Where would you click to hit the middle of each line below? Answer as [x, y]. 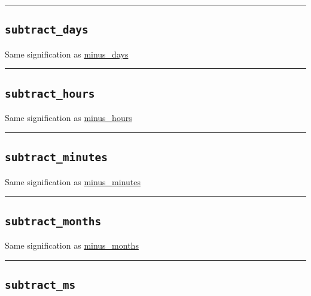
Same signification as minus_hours [68, 118]
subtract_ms [40, 285]
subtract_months [53, 221]
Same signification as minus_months [72, 245]
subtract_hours [50, 93]
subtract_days [47, 30]
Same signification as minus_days [67, 54]
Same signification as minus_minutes [73, 181]
